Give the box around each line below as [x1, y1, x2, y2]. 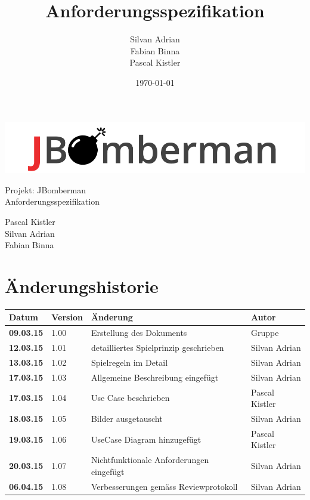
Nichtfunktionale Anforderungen [91, 453, 209, 466]
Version [51, 311, 83, 323]
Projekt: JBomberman [5, 183, 86, 196]
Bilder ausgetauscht [91, 412, 163, 425]
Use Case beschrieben [91, 391, 170, 404]
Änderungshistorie [5, 273, 159, 298]
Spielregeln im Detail [91, 356, 168, 368]
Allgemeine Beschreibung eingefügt [91, 371, 219, 383]
